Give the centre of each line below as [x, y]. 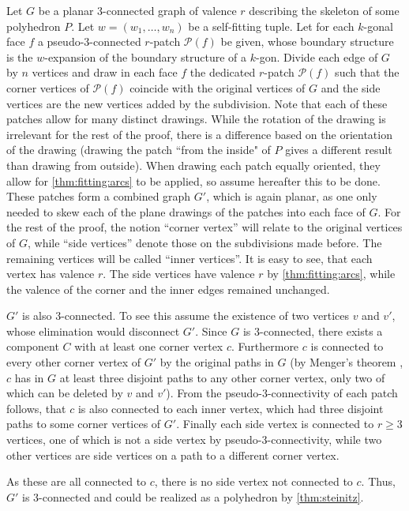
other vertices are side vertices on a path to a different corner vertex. [173, 455]
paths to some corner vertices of [84, 424]
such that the [367, 72]
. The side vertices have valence [179, 274]
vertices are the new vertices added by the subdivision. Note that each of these [197, 103]
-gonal [378, 26]
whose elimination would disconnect [93, 331]
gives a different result [339, 150]
